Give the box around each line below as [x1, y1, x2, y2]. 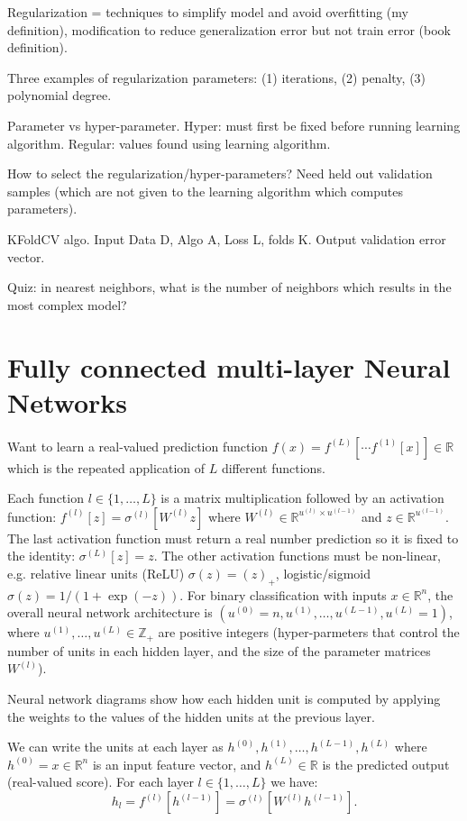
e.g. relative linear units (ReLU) [7, 564, 185, 582]
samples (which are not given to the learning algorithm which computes [7, 181, 403, 200]
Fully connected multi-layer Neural [7, 348, 451, 385]
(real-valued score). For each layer [7, 772, 194, 791]
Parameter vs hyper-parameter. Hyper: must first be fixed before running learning [7, 115, 461, 134]
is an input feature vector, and [92, 754, 261, 773]
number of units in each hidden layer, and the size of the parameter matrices [7, 641, 431, 660]
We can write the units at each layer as [7, 737, 224, 756]
